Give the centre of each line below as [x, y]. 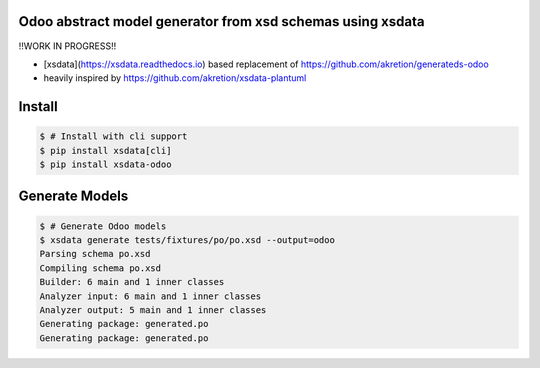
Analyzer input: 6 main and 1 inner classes [150, 296]
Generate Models [73, 196]
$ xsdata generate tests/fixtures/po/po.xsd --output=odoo [187, 240]
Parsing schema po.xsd [95, 254]
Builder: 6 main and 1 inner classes [132, 282]
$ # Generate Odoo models [103, 226]
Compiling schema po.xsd [100, 268]
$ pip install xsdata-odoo [105, 164]
